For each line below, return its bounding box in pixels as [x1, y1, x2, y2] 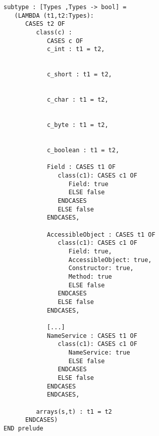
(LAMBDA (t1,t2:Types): [14, 12, 94, 19]
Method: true [68, 273, 112, 280]
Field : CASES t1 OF [46, 163, 116, 171]
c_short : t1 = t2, [46, 71, 112, 78]
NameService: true [68, 348, 130, 356]
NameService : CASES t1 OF [46, 332, 137, 339]
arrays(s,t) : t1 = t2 [36, 408, 112, 415]
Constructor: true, [68, 265, 134, 272]
